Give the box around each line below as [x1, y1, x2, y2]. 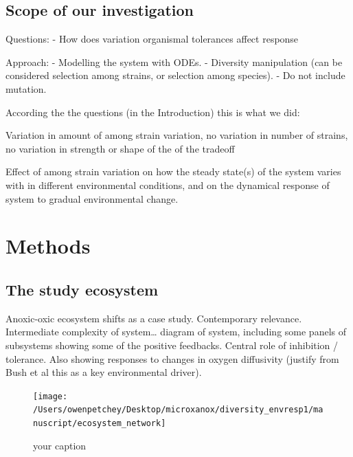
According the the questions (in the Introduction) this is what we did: [5, 104, 300, 119]
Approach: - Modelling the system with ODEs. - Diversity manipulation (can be [5, 54, 343, 69]
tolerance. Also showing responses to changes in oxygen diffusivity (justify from [5, 351, 339, 366]
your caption [33, 438, 87, 452]
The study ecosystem [5, 278, 159, 300]
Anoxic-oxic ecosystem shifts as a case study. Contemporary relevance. [5, 311, 302, 325]
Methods [5, 232, 91, 260]
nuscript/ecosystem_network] [33, 419, 166, 428]
